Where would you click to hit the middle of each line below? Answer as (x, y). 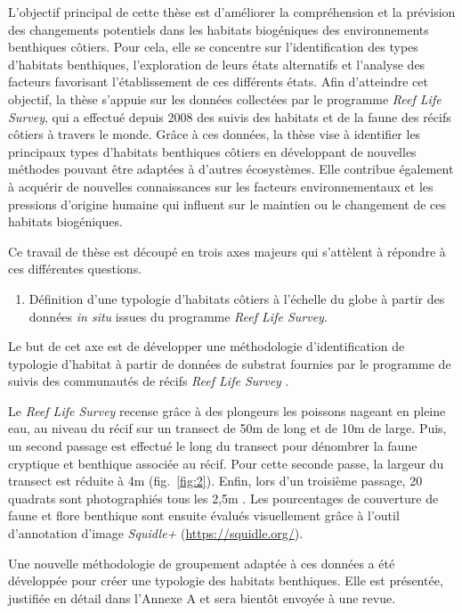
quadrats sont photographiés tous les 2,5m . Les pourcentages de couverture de (223, 498)
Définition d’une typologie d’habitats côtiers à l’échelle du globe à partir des (237, 298)
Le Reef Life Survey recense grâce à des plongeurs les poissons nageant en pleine (227, 410)
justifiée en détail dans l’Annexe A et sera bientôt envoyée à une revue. (202, 597)
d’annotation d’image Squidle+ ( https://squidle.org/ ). (156, 533)
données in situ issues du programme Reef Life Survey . (178, 316)
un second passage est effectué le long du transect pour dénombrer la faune (213, 446)
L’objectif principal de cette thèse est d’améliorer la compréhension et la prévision (232, 12)
